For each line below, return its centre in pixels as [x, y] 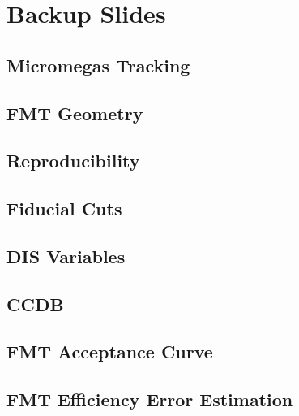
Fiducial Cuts [64, 208]
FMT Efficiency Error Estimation [150, 399]
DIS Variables [66, 256]
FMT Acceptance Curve [110, 351]
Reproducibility [73, 160]
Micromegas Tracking [98, 65]
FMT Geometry [75, 113]
